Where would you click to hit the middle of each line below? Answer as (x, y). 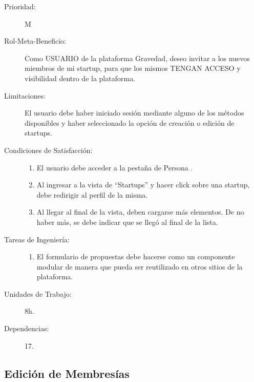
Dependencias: (27, 328)
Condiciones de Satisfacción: (48, 150)
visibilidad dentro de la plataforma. (80, 78)
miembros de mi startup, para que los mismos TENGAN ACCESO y (133, 68)
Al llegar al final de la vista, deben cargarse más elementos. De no (140, 212)
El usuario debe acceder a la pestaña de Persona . (115, 167)
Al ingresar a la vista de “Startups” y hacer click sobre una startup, (143, 185)
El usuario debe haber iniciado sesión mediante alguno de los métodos (134, 113)
